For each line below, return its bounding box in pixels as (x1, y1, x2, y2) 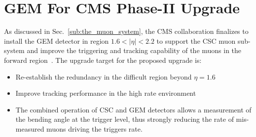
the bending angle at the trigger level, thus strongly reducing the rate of (15, 114, 234, 124)
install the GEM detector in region (4, 35, 109, 46)
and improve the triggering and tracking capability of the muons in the (27, 45, 242, 55)
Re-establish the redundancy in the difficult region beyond (15, 71, 192, 82)
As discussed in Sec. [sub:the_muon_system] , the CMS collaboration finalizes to (4, 26, 249, 36)
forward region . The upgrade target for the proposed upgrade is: (4, 55, 202, 65)
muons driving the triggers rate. (46, 123, 143, 134)
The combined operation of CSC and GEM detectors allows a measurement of (15, 104, 252, 114)
